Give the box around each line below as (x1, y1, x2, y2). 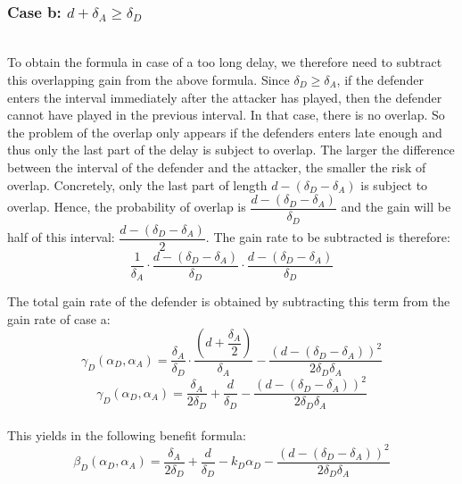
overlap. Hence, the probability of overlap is (7, 197, 246, 216)
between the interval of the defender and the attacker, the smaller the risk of (7, 157, 426, 176)
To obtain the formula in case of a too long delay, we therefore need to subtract (7, 53, 442, 71)
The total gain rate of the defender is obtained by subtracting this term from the (7, 292, 450, 311)
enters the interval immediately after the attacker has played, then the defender (7, 88, 442, 106)
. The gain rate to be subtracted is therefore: (205, 228, 450, 246)
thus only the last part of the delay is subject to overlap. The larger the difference (7, 140, 455, 159)
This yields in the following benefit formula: (7, 425, 246, 444)
